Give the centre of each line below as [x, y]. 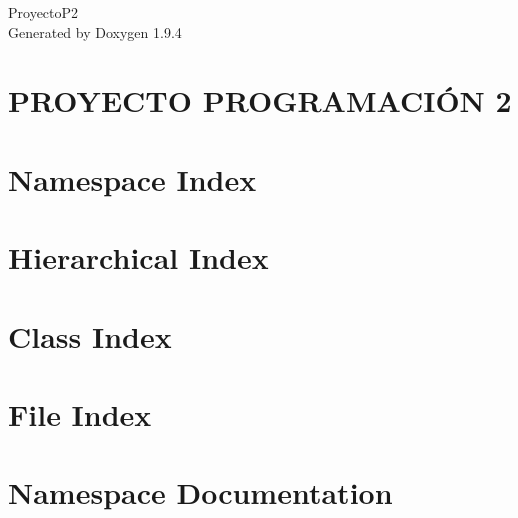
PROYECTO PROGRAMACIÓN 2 [260, 100]
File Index [80, 413]
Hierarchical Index [138, 257]
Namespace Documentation [200, 492]
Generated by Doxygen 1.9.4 [95, 31]
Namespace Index [132, 178]
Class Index [90, 335]
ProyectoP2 [43, 12]
